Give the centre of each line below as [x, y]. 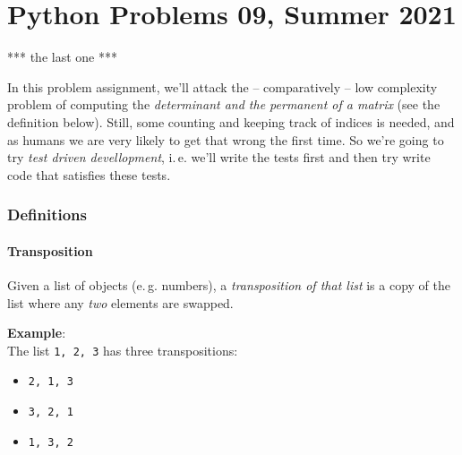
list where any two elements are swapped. [120, 302]
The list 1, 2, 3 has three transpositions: [123, 350]
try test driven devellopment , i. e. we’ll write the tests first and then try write [219, 157]
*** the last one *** [62, 57]
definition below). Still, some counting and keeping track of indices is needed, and [231, 121]
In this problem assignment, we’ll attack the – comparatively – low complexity [222, 86]
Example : [37, 333]
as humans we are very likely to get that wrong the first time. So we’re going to [226, 139]
